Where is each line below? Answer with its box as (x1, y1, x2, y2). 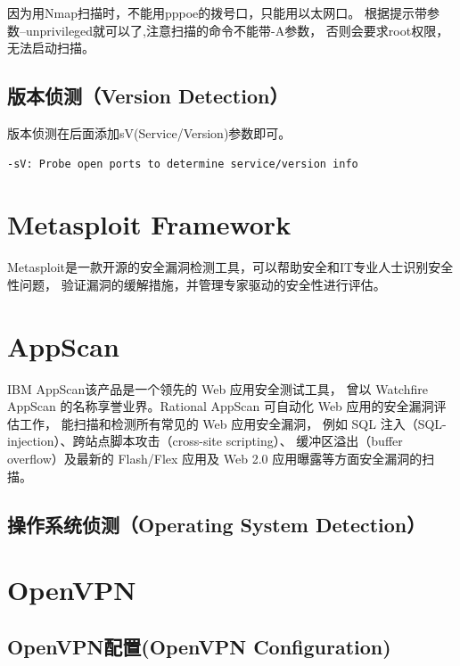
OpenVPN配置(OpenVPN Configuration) (7, 632, 391, 660)
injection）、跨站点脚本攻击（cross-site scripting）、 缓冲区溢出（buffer (7, 432, 403, 450)
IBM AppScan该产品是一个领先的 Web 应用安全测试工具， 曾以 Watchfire (7, 379, 428, 398)
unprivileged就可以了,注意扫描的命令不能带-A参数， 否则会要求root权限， (25, 21, 449, 39)
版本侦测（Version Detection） (7, 82, 289, 110)
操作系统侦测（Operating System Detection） (7, 510, 426, 538)
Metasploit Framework (7, 206, 292, 243)
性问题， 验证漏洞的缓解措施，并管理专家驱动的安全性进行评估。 (7, 275, 386, 293)
